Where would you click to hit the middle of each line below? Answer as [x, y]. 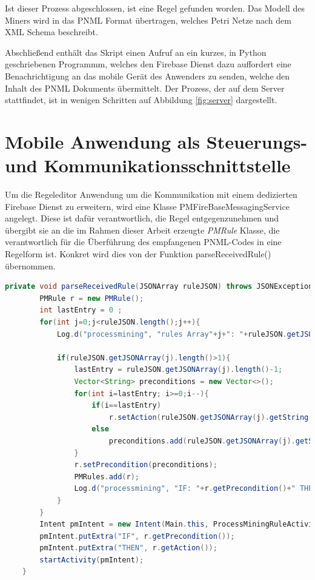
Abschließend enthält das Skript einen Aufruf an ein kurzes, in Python [136, 52]
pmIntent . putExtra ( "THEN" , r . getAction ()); [128, 548]
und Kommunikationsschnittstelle [148, 165]
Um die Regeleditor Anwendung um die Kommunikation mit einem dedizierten [151, 194]
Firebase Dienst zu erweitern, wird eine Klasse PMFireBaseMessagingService [147, 206]
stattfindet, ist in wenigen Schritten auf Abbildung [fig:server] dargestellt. [141, 100]
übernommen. [30, 265]
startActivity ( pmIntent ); [92, 560]
